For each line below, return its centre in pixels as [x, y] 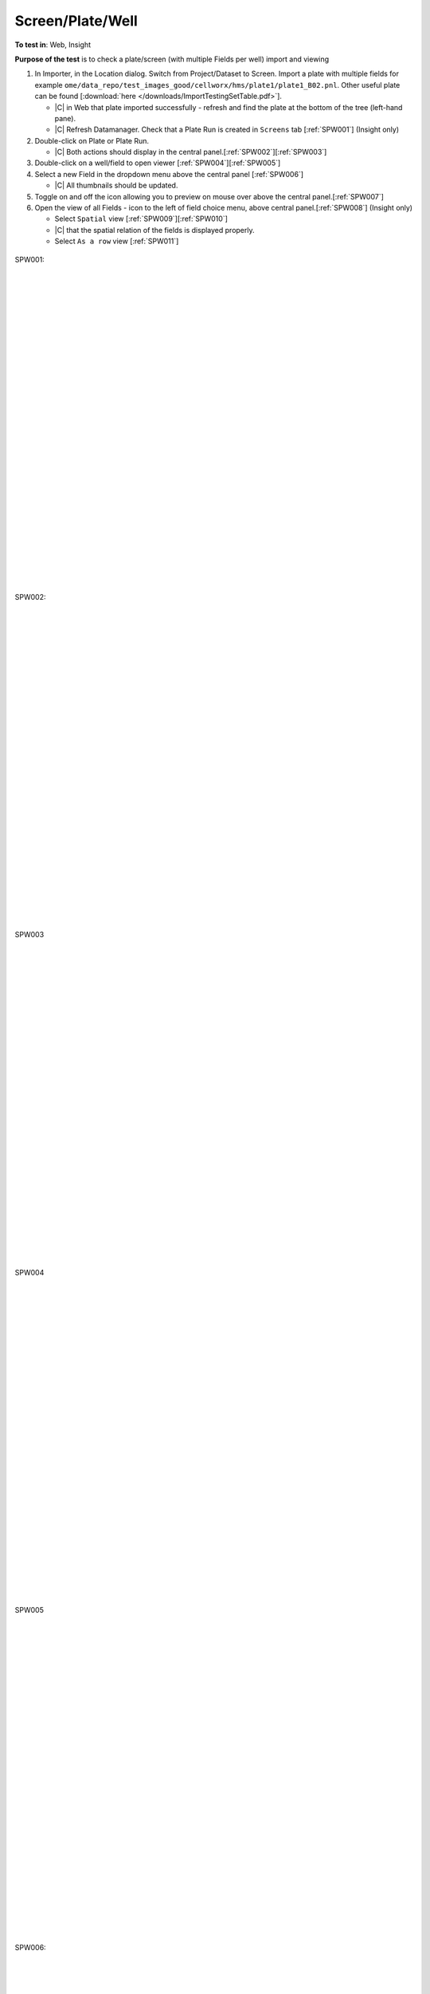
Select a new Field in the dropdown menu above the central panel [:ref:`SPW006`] [169, 174]
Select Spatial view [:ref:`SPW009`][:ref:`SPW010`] [141, 219]
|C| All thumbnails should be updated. [116, 185]
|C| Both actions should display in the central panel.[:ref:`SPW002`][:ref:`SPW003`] [191, 152]
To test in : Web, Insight [53, 45]
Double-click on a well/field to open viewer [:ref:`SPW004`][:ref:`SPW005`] [158, 163]
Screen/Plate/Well [76, 21]
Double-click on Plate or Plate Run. [92, 140]
